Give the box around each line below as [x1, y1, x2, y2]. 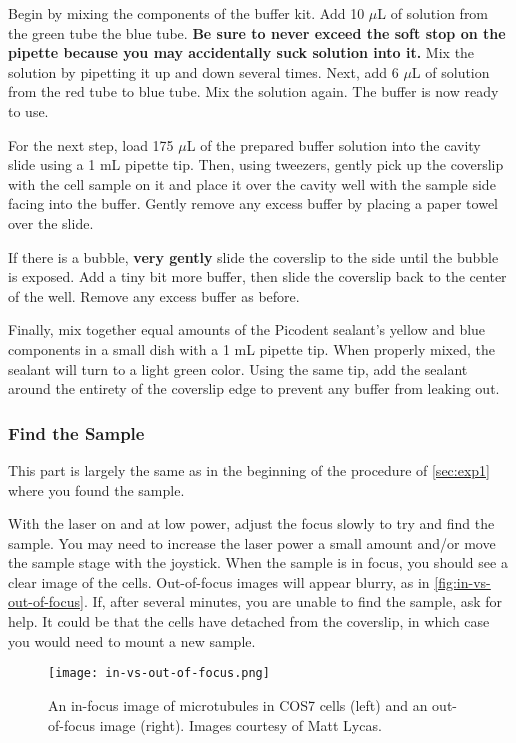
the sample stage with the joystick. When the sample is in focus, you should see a [8, 552, 508, 573]
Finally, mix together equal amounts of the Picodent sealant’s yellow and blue [8, 319, 486, 340]
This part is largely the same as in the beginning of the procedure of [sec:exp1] [8, 459, 490, 480]
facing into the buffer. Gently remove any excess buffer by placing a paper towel [8, 193, 498, 214]
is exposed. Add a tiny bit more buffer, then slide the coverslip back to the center [8, 266, 507, 287]
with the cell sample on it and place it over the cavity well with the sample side [8, 173, 496, 194]
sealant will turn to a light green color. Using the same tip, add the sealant [8, 358, 468, 379]
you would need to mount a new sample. [8, 630, 256, 651]
